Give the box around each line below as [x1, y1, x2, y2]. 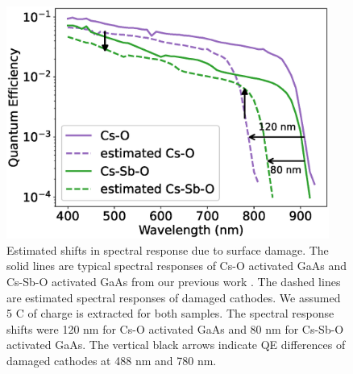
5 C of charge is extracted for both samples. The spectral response [6, 305, 334, 322]
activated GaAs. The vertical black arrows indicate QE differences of [6, 336, 346, 353]
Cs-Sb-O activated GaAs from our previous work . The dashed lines [6, 273, 341, 290]
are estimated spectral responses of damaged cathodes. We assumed [6, 289, 341, 305]
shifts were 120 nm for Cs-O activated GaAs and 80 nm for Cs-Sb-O [6, 320, 344, 337]
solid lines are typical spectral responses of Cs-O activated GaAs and [6, 257, 347, 274]
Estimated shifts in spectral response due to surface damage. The [6, 241, 329, 258]
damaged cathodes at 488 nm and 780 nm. [6, 352, 217, 369]
